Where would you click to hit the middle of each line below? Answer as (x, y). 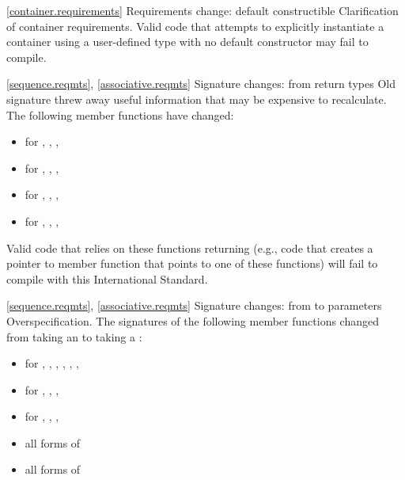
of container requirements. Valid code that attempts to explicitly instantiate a (195, 26)
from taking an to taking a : (74, 336)
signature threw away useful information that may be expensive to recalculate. (197, 99)
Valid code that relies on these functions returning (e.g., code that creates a (190, 248)
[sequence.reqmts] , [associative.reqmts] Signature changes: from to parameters (194, 305)
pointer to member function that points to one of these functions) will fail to (192, 263)
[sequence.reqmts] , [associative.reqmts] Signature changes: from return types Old (201, 84)
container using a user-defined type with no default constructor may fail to (187, 42)
